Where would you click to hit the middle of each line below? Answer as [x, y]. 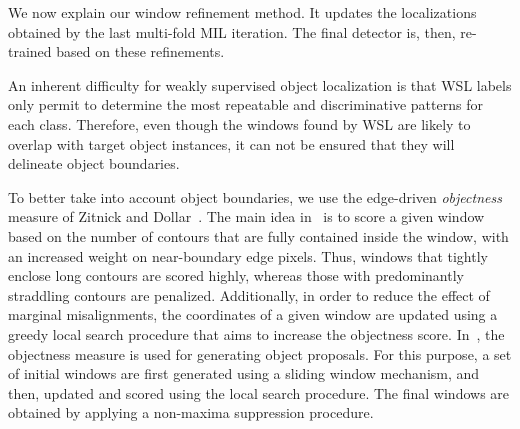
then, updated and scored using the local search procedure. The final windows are [259, 392]
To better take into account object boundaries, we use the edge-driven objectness [255, 196]
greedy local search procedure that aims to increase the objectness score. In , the [256, 333]
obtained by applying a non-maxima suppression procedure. [191, 412]
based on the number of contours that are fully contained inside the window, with [258, 235]
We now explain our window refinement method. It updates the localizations [242, 12]
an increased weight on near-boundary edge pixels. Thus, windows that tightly [248, 255]
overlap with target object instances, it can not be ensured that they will [231, 143]
